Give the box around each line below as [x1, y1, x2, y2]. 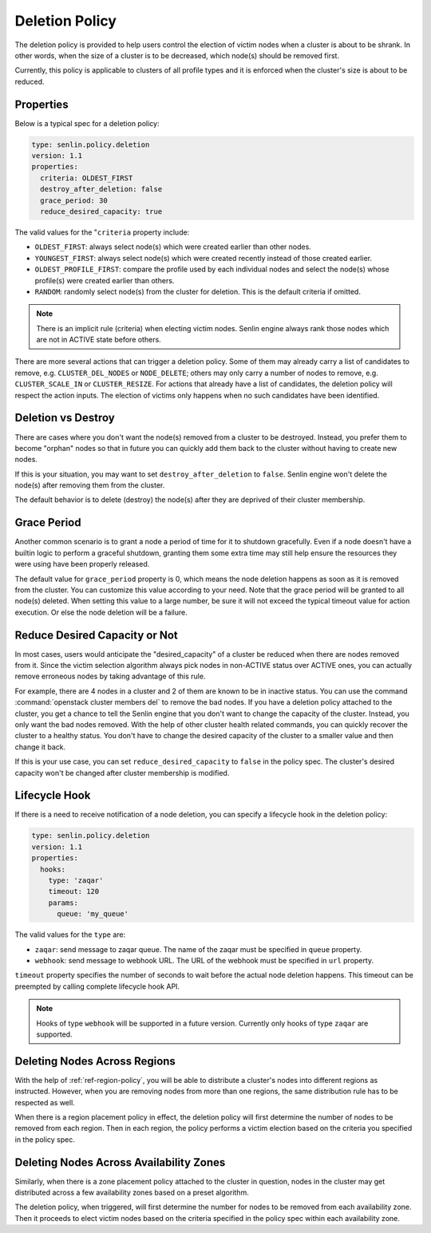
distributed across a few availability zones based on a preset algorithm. [14, 1188, 249, 1197]
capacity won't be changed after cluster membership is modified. [14, 768, 230, 777]
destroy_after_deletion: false [40, 184, 163, 194]
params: [48, 898, 79, 907]
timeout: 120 [48, 887, 100, 896]
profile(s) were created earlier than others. [34, 275, 175, 285]
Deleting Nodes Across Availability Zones [14, 1156, 226, 1169]
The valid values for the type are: [14, 930, 126, 939]
